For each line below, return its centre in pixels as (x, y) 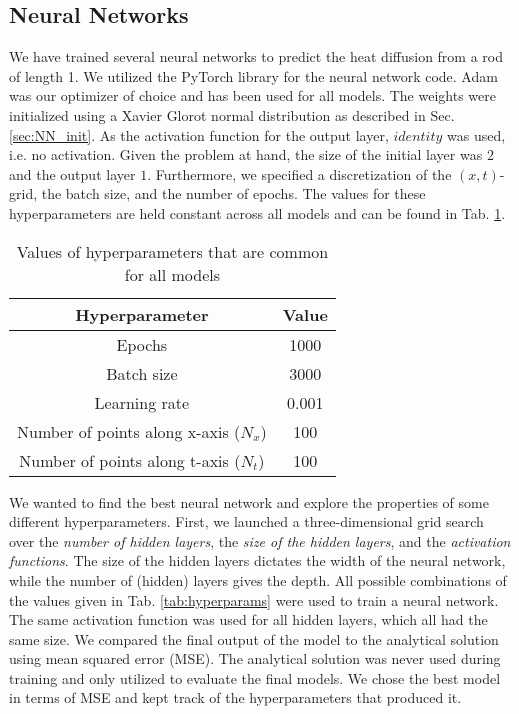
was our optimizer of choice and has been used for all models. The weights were (252, 95)
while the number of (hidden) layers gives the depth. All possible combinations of (258, 579)
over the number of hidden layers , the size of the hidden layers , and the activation (260, 540)
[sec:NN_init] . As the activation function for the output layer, (199, 134)
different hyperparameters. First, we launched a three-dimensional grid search (246, 521)
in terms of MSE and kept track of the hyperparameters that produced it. (235, 697)
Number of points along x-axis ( (129, 431)
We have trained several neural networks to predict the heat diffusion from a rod (256, 56)
